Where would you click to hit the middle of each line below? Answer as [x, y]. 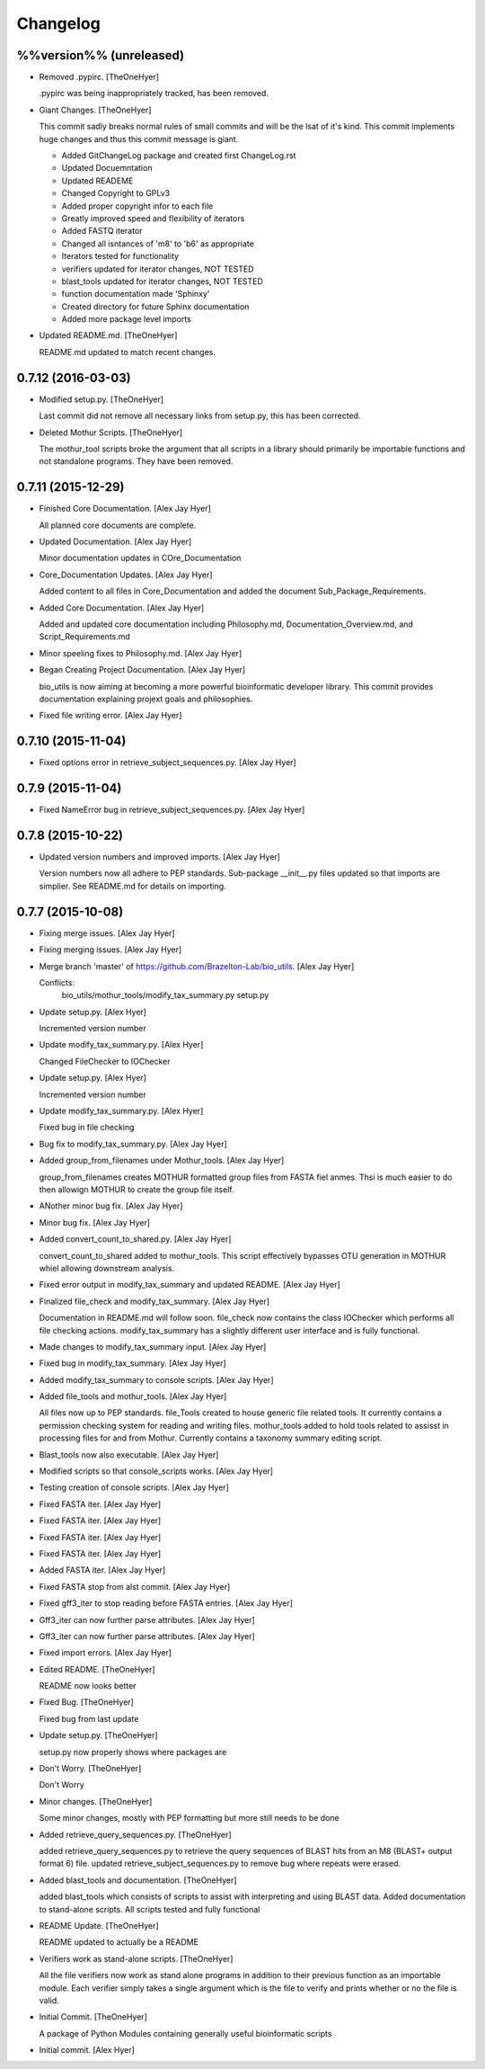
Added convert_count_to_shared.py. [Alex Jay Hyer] [135, 1239]
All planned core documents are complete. [118, 525]
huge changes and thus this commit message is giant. [139, 138]
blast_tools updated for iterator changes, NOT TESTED [163, 281]
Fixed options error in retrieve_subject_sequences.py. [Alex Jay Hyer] [168, 762]
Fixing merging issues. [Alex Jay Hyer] [110, 950]
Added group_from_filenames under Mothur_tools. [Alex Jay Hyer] [162, 1161]
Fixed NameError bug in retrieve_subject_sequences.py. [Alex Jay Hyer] [172, 810]
